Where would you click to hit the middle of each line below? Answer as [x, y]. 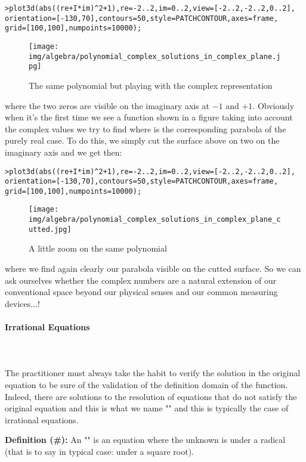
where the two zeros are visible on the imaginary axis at [107, 105]
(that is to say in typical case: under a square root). [99, 451]
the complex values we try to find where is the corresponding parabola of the [146, 128]
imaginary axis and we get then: [64, 152]
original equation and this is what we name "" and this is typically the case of [147, 408]
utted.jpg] [50, 229]
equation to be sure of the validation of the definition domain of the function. [146, 384]
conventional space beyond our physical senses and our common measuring [141, 292]
